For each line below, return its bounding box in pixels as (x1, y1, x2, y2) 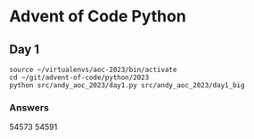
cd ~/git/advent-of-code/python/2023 (9, 73, 150, 82)
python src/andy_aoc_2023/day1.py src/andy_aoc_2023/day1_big (9, 81, 245, 90)
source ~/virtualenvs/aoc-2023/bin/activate (9, 65, 177, 74)
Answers (9, 101, 49, 113)
